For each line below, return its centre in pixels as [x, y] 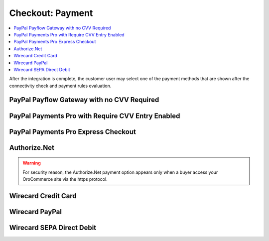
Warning [32, 163]
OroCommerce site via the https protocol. [65, 179]
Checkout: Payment [51, 13]
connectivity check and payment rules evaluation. [60, 86]
